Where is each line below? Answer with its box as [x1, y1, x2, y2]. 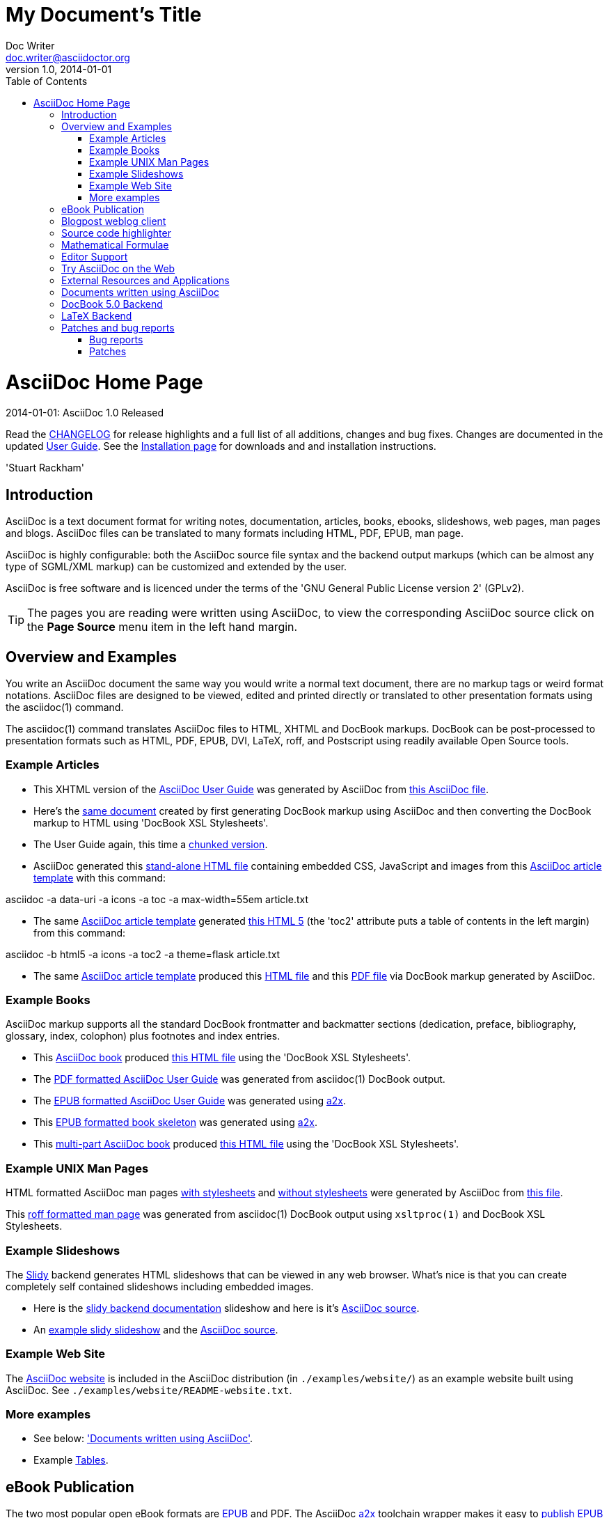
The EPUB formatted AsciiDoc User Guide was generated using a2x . [33, 1095, 347, 1107]
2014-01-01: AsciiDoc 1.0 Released [6, 407, 164, 419]
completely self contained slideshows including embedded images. [6, 1280, 314, 1292]
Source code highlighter [61, 226, 171, 239]
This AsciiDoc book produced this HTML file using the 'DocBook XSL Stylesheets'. [33, 1051, 411, 1064]
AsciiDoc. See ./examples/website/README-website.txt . [6, 1384, 292, 1396]
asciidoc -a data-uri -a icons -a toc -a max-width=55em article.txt [6, 893, 309, 905]
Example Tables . [33, 1454, 109, 1466]
